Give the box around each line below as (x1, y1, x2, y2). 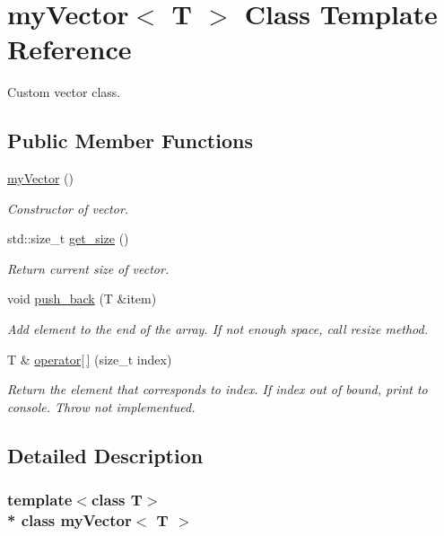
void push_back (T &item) (7, 289, 157, 308)
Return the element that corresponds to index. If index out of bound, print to (7, 380, 428, 399)
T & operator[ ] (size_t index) (7, 349, 172, 368)
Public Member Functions (7, 127, 253, 154)
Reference (7, 31, 132, 67)
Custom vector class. (7, 83, 121, 101)
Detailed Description (7, 441, 204, 469)
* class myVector (7, 509, 132, 532)
